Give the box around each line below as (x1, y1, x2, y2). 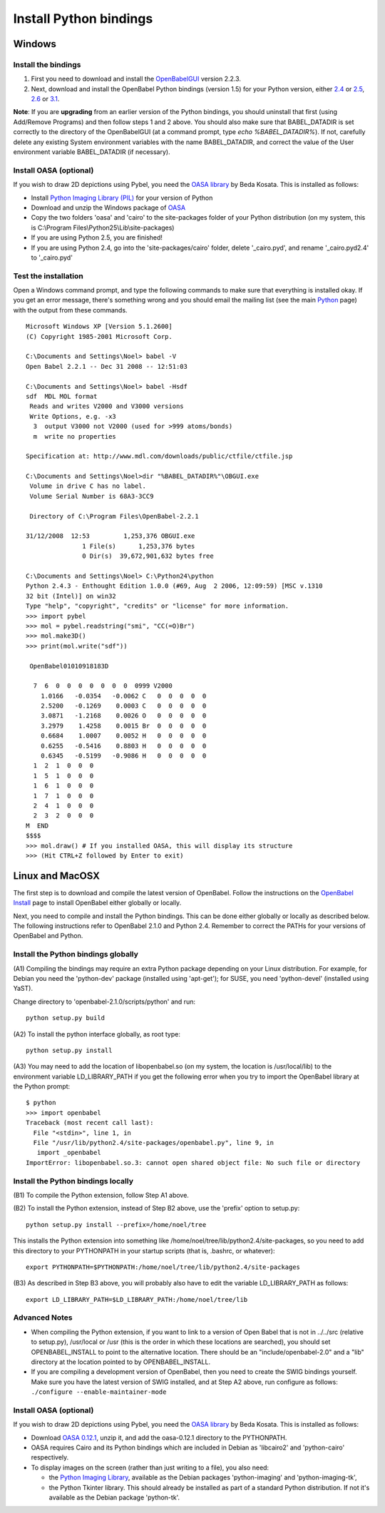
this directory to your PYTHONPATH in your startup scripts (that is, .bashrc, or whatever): (13, 1246, 275, 1255)
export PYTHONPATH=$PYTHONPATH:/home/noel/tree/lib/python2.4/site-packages (26, 1263, 301, 1271)
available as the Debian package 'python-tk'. (48, 1493, 180, 1502)
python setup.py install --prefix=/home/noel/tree (26, 1221, 207, 1228)
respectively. (31, 1453, 69, 1462)
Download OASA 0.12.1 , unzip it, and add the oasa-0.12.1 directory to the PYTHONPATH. (31, 1433, 287, 1442)
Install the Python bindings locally (13, 1176, 133, 1186)
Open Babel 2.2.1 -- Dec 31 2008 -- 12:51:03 (26, 362, 188, 370)
